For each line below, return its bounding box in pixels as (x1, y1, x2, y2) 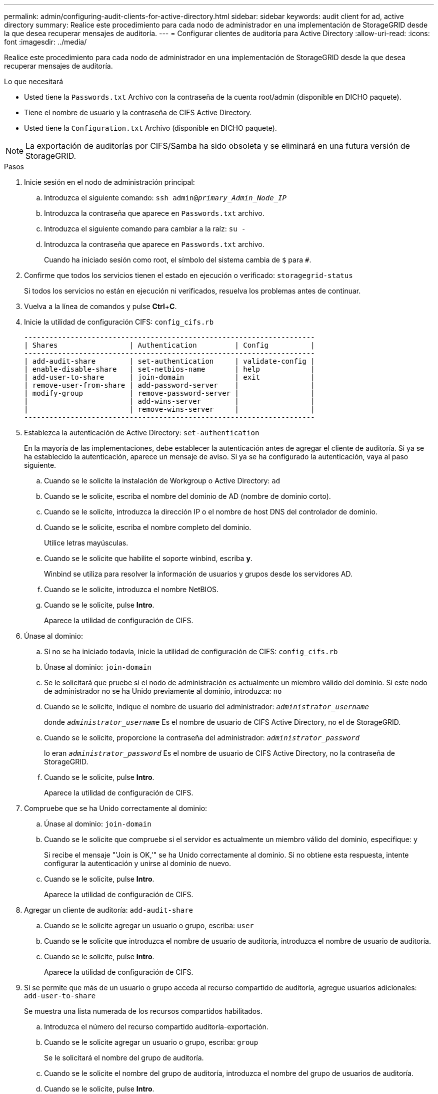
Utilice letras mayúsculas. (44, 538, 128, 547)
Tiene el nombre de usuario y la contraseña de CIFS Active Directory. (24, 108, 252, 117)
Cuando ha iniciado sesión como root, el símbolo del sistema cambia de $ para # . (44, 255, 311, 264)
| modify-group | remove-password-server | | (24, 389, 315, 397)
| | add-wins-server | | (24, 397, 315, 405)
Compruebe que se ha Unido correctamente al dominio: (24, 804, 207, 812)
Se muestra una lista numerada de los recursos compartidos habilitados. (24, 1007, 262, 1015)
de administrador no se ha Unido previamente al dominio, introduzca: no (44, 687, 282, 695)
